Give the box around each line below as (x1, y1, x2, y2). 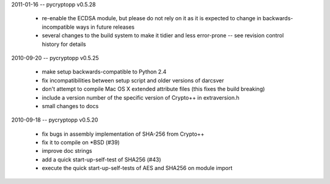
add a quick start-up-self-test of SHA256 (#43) (42, 156, 161, 163)
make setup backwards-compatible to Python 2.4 (42, 68, 167, 76)
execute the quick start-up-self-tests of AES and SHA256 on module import (42, 164, 233, 172)
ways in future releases (75, 23, 134, 31)
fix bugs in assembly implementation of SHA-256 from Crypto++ (42, 130, 205, 138)
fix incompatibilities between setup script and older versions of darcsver (42, 76, 224, 84)
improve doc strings (42, 147, 92, 155)
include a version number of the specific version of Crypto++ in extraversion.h (42, 94, 240, 101)
